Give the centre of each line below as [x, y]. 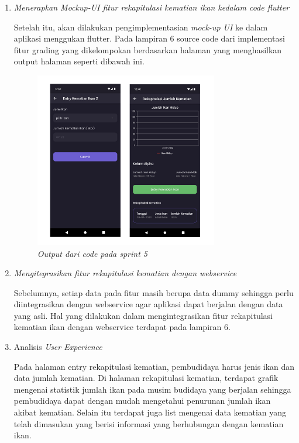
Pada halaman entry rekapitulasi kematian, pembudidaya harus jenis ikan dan [154, 366]
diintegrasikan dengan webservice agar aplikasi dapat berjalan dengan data [148, 304]
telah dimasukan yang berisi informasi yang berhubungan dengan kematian [149, 423]
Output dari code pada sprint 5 [92, 253]
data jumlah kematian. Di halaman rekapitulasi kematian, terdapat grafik [146, 378]
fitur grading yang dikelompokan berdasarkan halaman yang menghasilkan [148, 49]
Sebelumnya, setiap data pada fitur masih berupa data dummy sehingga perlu [154, 292]
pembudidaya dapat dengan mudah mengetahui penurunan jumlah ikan [142, 401]
